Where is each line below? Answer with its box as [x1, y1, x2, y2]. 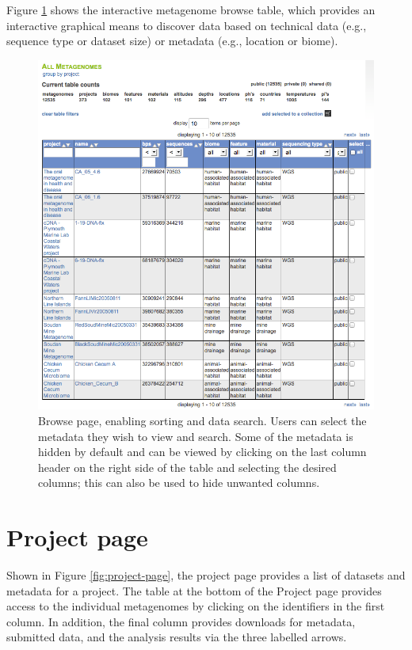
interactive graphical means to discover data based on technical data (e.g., [6, 17, 367, 33]
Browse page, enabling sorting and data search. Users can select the [38, 412, 367, 428]
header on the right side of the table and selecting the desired [38, 458, 337, 475]
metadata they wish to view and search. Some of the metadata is [38, 428, 353, 444]
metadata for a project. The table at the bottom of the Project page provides [6, 582, 382, 599]
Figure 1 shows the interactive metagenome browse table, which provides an [6, 2, 376, 17]
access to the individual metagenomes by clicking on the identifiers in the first [6, 598, 385, 614]
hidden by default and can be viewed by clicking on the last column [38, 443, 367, 460]
